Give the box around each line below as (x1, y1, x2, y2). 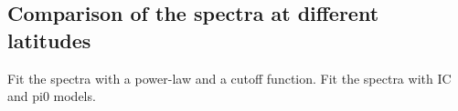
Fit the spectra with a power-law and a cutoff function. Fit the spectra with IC (7, 68, 452, 87)
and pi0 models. (7, 86, 96, 106)
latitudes (7, 25, 91, 54)
